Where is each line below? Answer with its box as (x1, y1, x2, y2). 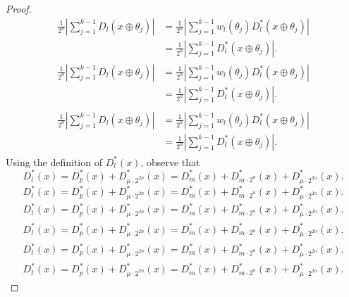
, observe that (140, 154, 200, 169)
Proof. (6, 1, 32, 15)
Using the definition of (6, 154, 102, 169)
